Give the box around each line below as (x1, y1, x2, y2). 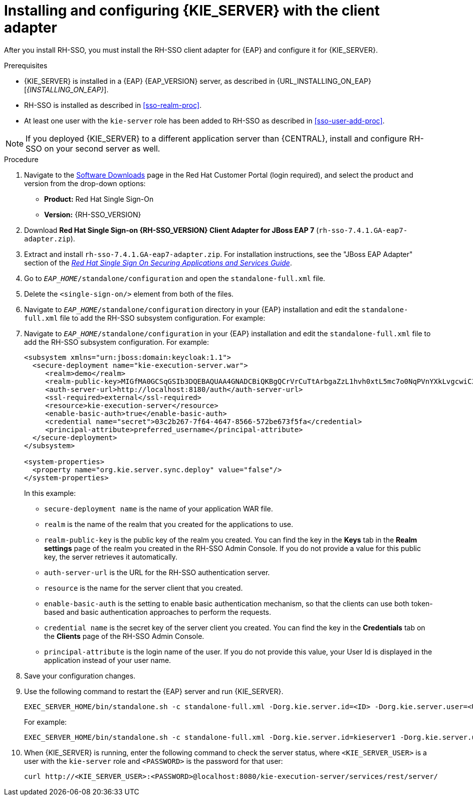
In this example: (24, 488, 76, 497)
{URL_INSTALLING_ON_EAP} (277, 76, 371, 85)
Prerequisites (4, 61, 48, 70)
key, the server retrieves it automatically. (44, 552, 178, 561)
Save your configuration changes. (24, 671, 136, 680)
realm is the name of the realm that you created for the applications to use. (44, 519, 293, 528)
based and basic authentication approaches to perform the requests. (44, 607, 272, 616)
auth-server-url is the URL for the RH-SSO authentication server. (44, 568, 270, 577)
